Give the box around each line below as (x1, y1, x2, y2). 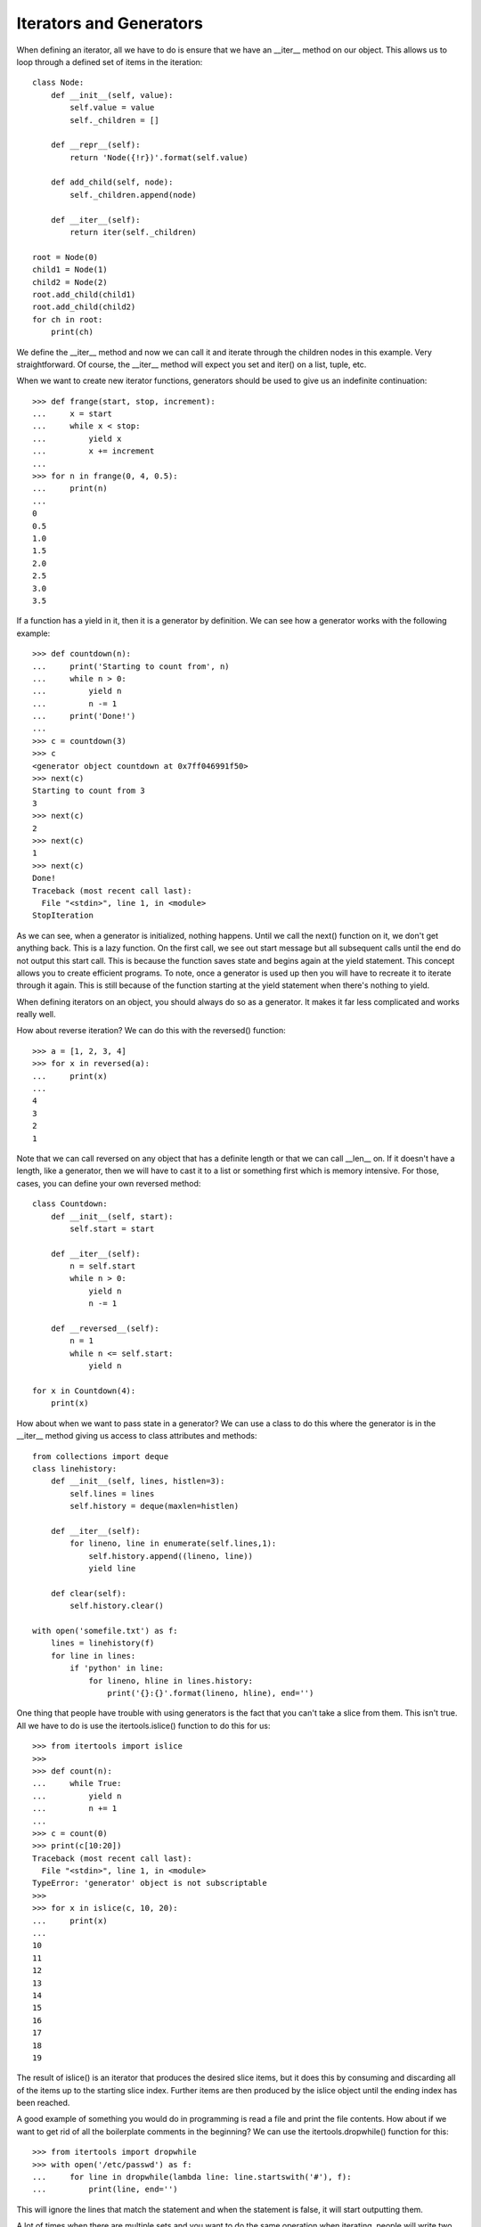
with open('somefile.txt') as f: (32, 1626, 178, 1636)
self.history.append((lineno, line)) (88, 1551, 254, 1561)
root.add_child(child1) (32, 290, 136, 299)
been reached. (16, 2098, 70, 2109)
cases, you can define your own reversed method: (16, 1178, 201, 1188)
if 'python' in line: (69, 1663, 165, 1674)
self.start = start (69, 1223, 155, 1234)
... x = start (32, 409, 113, 419)
